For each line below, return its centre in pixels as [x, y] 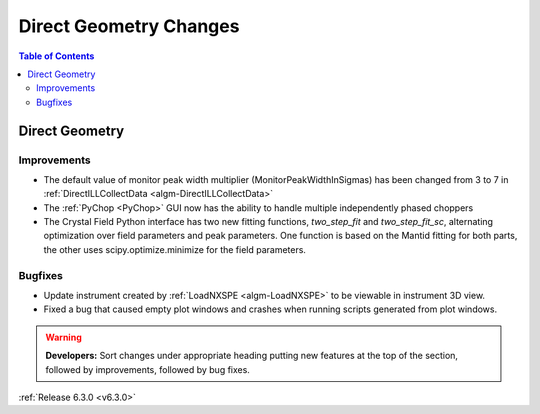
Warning [63, 337]
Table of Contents [56, 56]
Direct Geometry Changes [129, 26]
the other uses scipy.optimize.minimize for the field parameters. [175, 249]
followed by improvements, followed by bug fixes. [147, 369]
